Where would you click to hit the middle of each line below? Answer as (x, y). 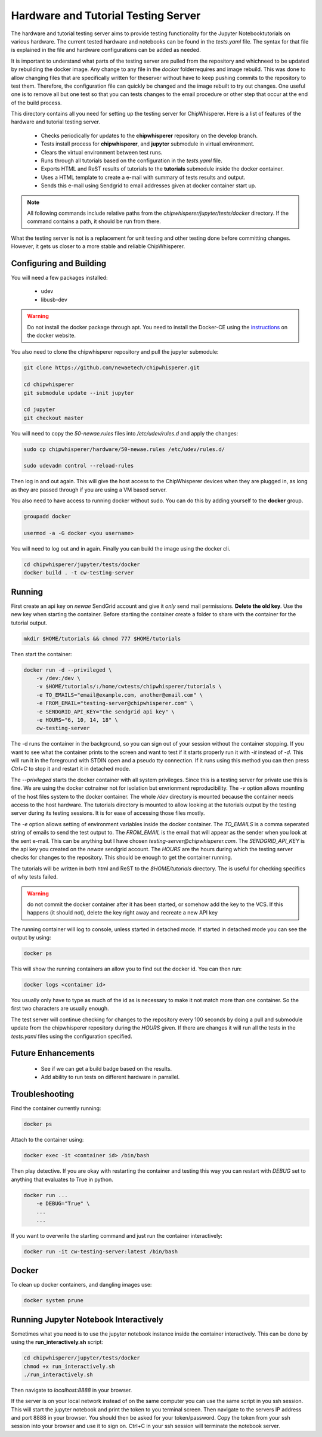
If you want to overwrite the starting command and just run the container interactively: (117, 1235)
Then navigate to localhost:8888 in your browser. (72, 1390)
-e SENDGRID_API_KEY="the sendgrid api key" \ (106, 712)
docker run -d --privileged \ (68, 670)
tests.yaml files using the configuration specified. (72, 1036)
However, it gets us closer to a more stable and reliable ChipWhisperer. (98, 246)
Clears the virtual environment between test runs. (102, 152)
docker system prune (53, 1301)
